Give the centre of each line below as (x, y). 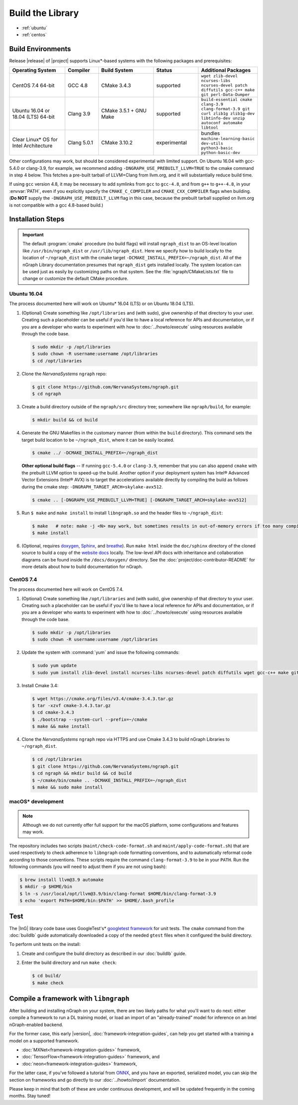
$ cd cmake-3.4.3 (53, 712)
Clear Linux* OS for (35, 140)
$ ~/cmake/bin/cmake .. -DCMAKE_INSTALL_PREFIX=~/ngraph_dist (109, 780)
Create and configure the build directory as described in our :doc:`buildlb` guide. (104, 953)
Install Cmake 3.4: (40, 685)
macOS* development (37, 801)
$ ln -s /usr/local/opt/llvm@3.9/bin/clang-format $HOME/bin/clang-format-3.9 (118, 894)
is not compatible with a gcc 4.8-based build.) (56, 205)
